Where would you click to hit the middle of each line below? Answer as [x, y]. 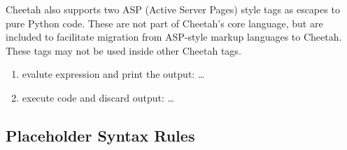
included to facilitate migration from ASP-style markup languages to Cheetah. [174, 37]
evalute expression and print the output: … [113, 74]
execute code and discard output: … [98, 97]
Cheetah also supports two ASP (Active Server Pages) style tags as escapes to [173, 9]
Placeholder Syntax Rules [100, 135]
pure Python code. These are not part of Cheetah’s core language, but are [164, 23]
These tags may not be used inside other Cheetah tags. [123, 50]
